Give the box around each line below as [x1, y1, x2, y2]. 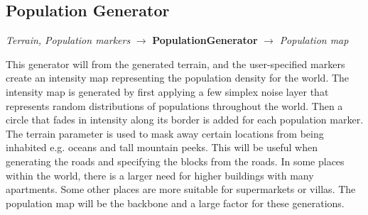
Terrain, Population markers [6, 33, 131, 48]
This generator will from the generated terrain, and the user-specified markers [6, 56, 345, 71]
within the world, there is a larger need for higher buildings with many [6, 167, 314, 182]
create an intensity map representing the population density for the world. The [6, 70, 350, 85]
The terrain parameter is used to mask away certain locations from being [6, 126, 324, 140]
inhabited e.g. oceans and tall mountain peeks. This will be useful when [6, 140, 318, 155]
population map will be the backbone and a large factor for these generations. [6, 195, 345, 210]
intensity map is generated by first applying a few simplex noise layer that [6, 84, 329, 99]
